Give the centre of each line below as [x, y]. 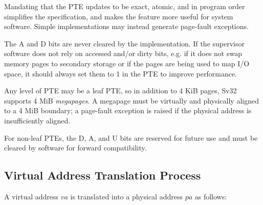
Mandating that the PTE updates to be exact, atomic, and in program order [125, 6]
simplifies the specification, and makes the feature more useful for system [119, 16]
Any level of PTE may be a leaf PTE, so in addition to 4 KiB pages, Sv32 [120, 91]
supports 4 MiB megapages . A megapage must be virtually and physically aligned [131, 100]
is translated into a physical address [126, 196]
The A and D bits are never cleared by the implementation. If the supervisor [124, 43]
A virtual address [31, 196]
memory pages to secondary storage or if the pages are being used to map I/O [127, 63]
